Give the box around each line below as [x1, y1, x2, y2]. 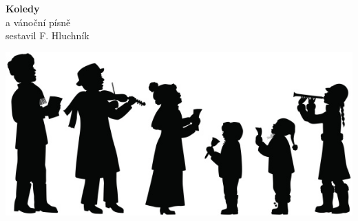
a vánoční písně [6, 14, 71, 29]
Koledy [6, 1, 40, 15]
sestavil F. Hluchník [6, 28, 89, 43]
